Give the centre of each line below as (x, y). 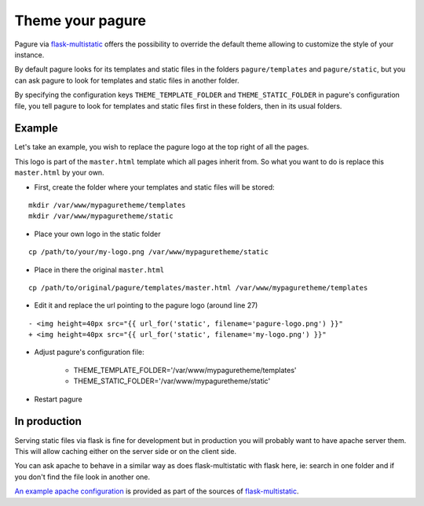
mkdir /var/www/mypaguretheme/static (101, 216)
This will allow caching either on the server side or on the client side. (126, 451)
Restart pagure (58, 399)
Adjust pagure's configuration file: (89, 352)
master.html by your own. (60, 172)
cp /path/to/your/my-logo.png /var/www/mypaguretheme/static (148, 252)
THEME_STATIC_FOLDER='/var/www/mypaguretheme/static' (172, 381)
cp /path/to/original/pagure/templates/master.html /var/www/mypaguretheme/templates (198, 288)
